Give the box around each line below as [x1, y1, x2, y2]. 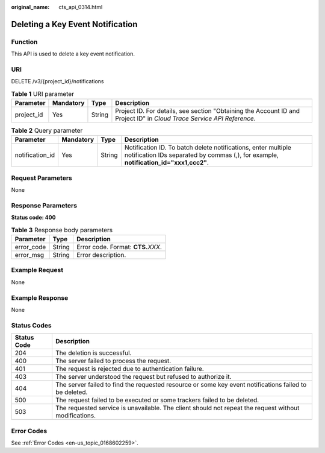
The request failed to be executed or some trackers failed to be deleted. [55, 396, 259, 404]
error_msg [14, 251, 45, 259]
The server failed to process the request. [55, 356, 172, 365]
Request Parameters [11, 174, 72, 182]
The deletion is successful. [55, 349, 132, 357]
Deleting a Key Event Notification [11, 19, 138, 30]
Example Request [11, 266, 63, 274]
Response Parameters [11, 201, 78, 209]
